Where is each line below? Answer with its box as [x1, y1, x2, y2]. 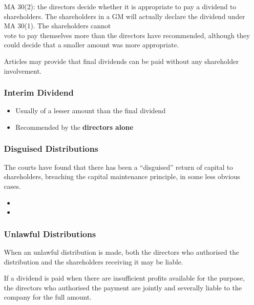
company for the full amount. [4, 292, 92, 302]
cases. [4, 181, 21, 191]
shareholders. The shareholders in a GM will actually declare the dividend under [4, 11, 245, 21]
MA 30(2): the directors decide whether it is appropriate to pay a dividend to [4, 1, 236, 11]
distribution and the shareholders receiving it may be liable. [4, 256, 183, 266]
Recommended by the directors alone [15, 122, 133, 132]
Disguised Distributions [4, 142, 99, 155]
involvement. [4, 65, 42, 76]
